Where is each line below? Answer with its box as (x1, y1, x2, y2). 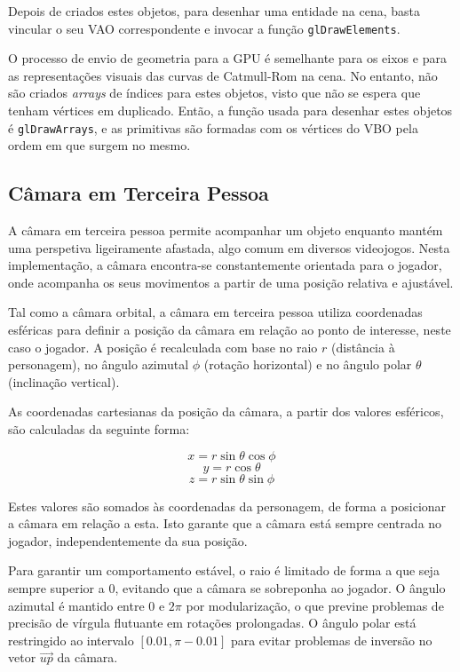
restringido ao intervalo (8, 630, 134, 649)
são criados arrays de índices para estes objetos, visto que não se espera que (8, 83, 421, 102)
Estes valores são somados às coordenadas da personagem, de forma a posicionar (8, 496, 447, 515)
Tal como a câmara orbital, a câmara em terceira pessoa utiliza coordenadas (8, 303, 423, 321)
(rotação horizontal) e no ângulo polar (203, 355, 412, 374)
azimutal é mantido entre (8, 596, 145, 614)
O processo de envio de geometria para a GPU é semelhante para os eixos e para (8, 49, 447, 67)
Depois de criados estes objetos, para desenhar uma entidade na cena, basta (8, 2, 420, 20)
